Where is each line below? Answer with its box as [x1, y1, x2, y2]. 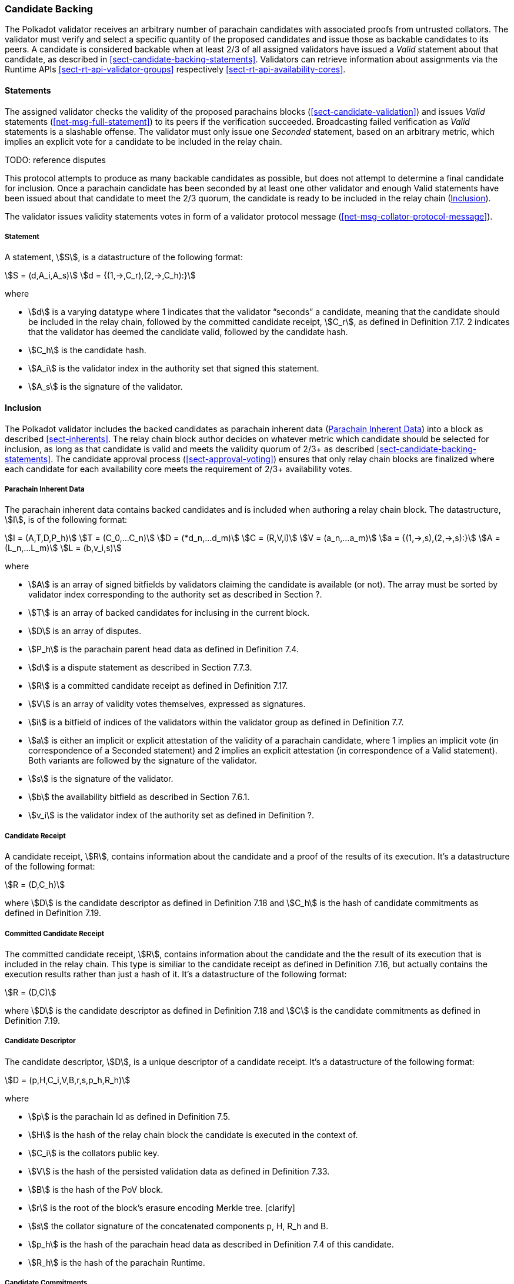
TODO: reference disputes [5, 154, 106, 165]
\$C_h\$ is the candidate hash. [28, 345, 146, 356]
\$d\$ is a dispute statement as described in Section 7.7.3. [28, 662, 252, 673]
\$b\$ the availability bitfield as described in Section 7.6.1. [28, 792, 250, 802]
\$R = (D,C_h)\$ [5, 880, 65, 890]
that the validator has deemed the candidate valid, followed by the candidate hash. [28, 327, 348, 337]
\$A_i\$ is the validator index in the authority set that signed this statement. [28, 363, 319, 374]
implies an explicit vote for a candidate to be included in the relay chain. [5, 136, 282, 147]
